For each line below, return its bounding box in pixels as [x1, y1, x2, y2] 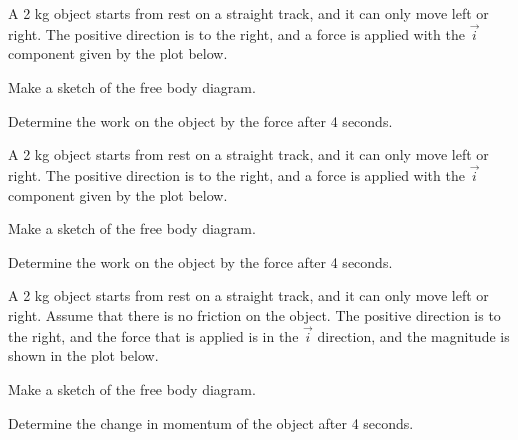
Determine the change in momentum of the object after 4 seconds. [8, 412, 414, 433]
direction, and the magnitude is [317, 325, 510, 346]
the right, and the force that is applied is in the [8, 325, 299, 346]
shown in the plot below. [8, 345, 159, 366]
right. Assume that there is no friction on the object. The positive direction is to [8, 304, 501, 325]
